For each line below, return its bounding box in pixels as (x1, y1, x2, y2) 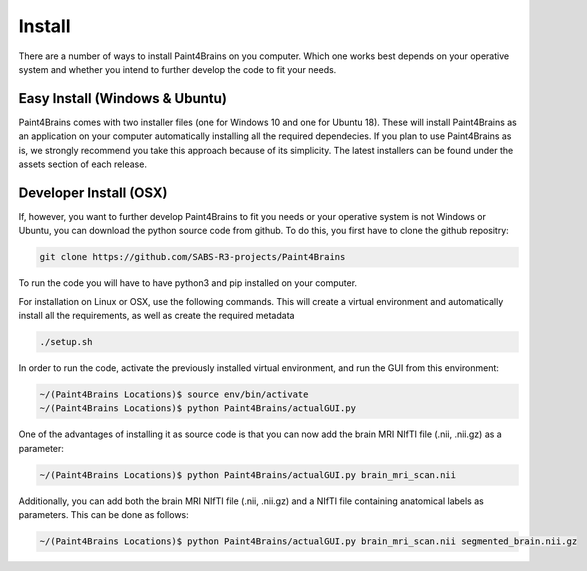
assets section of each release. (18, 158, 147, 170)
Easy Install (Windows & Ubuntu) (18, 90, 227, 107)
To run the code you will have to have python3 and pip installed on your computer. (18, 277, 358, 289)
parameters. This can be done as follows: (18, 509, 189, 521)
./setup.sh (39, 336, 93, 348)
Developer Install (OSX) (18, 184, 168, 201)
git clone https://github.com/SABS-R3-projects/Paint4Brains (39, 251, 346, 263)
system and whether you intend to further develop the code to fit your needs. (18, 63, 337, 75)
